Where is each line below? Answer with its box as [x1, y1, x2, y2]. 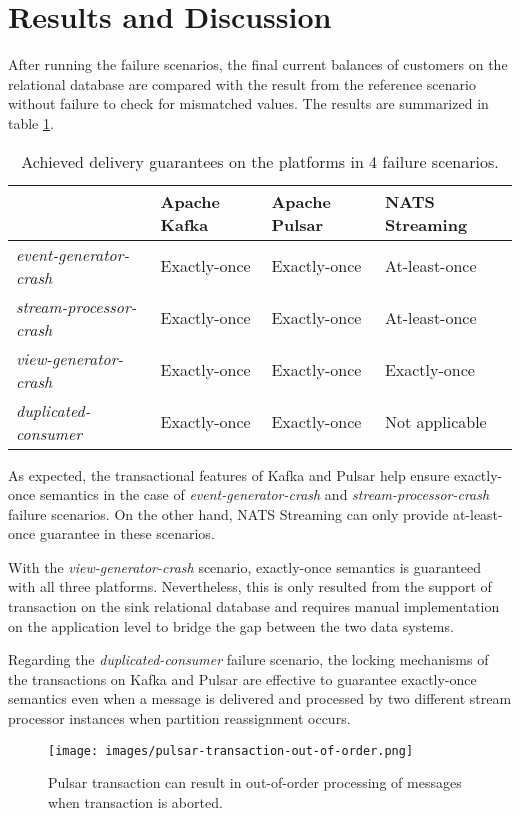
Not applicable [384, 410, 487, 433]
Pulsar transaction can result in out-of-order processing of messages [48, 772, 462, 793]
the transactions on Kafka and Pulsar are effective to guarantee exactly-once [8, 668, 477, 689]
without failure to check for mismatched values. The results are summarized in [8, 93, 489, 114]
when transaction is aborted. [48, 791, 223, 812]
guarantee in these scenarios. [39, 523, 215, 544]
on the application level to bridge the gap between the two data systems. [8, 615, 454, 636]
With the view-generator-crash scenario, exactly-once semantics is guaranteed [8, 556, 482, 577]
